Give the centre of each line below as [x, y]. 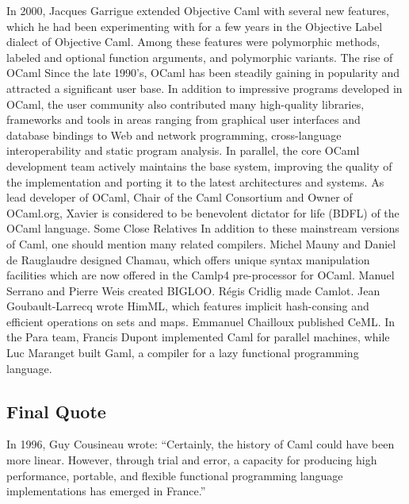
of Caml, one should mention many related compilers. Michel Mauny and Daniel [201, 243]
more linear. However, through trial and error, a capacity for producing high [192, 460]
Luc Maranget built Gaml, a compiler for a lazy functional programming [183, 353]
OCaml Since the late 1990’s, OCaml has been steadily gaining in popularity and [203, 73]
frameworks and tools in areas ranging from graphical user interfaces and [183, 119]
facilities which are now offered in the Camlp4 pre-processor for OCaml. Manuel [201, 275]
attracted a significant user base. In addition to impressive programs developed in [204, 88]
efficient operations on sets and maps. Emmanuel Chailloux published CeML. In [201, 321]
